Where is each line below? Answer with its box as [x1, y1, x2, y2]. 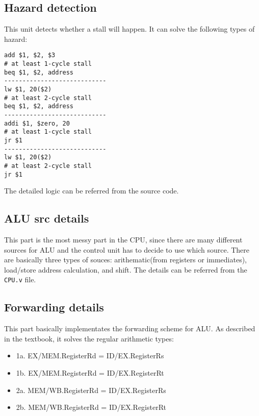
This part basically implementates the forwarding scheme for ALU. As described [4, 323, 255, 334]
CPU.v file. [4, 274, 36, 285]
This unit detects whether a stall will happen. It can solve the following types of [4, 23, 255, 34]
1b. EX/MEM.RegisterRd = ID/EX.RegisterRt [16, 368, 164, 378]
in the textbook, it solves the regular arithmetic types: [4, 333, 174, 344]
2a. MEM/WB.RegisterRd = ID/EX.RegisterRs [16, 384, 166, 395]
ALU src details [4, 210, 89, 226]
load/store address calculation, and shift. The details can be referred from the [4, 264, 247, 275]
